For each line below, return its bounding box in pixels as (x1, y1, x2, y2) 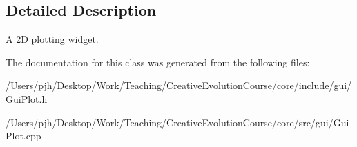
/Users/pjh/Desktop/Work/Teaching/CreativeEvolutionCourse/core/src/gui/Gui (6, 115, 349, 129)
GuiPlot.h (6, 91, 48, 106)
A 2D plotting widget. (6, 32, 99, 46)
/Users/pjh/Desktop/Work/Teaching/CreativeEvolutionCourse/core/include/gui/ (6, 78, 352, 92)
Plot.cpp (6, 128, 41, 143)
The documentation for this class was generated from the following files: (6, 55, 310, 69)
